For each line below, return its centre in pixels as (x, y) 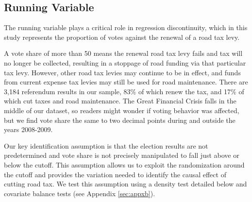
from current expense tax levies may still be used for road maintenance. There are (126, 82)
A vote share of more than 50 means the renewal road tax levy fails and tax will (123, 53)
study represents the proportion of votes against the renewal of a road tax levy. (122, 37)
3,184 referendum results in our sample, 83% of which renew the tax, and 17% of (124, 91)
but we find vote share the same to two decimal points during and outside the (120, 120)
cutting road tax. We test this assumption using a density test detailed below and (126, 184)
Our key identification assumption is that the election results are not (106, 145)
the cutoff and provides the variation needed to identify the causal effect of (115, 174)
